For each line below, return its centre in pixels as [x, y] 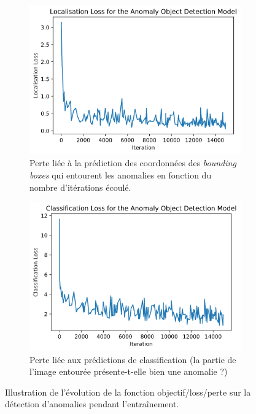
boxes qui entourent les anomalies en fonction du [121, 175]
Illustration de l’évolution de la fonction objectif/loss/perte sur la [128, 392]
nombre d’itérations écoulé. [80, 187]
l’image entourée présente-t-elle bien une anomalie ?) [129, 371]
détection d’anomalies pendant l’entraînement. [92, 404]
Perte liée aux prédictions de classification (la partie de [133, 359]
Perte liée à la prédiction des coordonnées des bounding [133, 163]
